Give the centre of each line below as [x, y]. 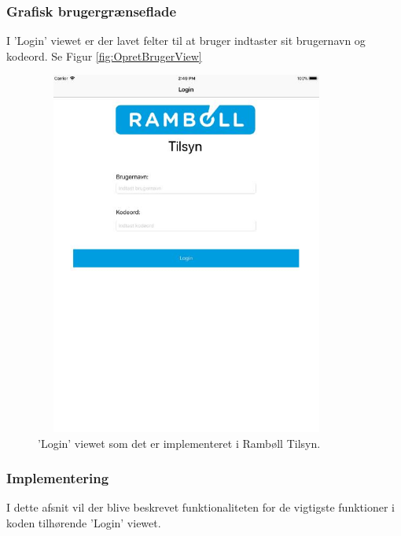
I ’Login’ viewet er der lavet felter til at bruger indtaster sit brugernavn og [186, 41]
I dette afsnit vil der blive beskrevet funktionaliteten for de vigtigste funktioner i [200, 507]
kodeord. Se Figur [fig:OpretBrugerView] [104, 55]
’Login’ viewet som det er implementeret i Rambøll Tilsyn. [179, 443]
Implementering [58, 478]
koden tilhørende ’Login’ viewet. [84, 522]
